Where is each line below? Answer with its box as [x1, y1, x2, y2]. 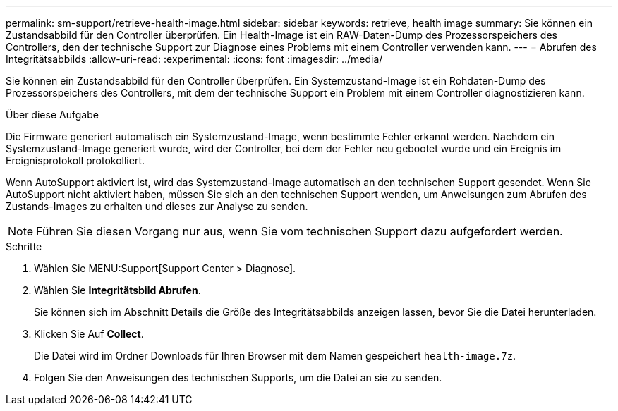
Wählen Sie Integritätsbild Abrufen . [34, 284, 201, 296]
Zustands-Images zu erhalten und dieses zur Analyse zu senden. [6, 200, 308, 212]
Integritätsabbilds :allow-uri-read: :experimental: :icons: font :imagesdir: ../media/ [6, 53, 383, 65]
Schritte [6, 240, 42, 252]
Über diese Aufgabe [6, 109, 99, 121]
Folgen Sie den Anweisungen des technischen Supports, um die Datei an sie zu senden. [34, 372, 442, 384]
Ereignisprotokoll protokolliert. [6, 154, 145, 166]
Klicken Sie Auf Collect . [34, 328, 144, 340]
